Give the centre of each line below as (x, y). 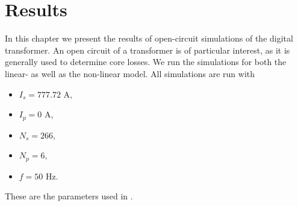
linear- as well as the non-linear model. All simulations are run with (130, 73)
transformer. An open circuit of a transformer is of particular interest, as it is (147, 50)
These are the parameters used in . (69, 196)
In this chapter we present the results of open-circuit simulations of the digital (149, 38)
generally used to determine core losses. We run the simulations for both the (146, 62)
